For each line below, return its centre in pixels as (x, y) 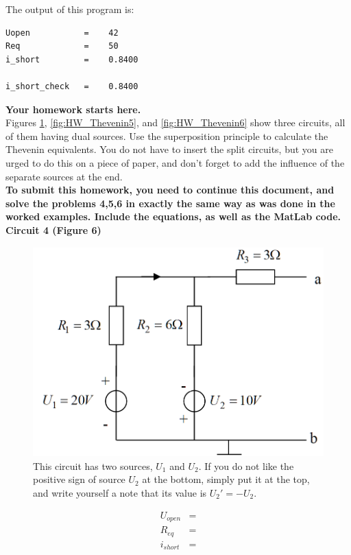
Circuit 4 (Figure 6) (53, 229)
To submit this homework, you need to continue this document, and (170, 190)
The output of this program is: (70, 9)
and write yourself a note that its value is (120, 492)
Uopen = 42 (62, 33)
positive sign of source (79, 479)
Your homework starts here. (73, 109)
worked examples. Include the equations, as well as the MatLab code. (173, 216)
